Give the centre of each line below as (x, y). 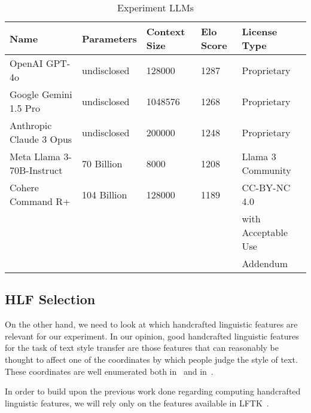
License (260, 31)
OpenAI (26, 63)
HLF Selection (50, 299)
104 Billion (105, 194)
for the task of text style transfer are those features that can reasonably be (142, 348)
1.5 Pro (25, 108)
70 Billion (102, 163)
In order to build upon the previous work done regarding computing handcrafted (153, 391)
